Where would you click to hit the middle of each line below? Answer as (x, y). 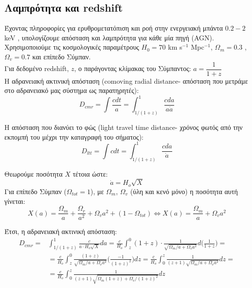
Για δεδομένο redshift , (37, 68)
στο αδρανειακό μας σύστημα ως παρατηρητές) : (72, 90)
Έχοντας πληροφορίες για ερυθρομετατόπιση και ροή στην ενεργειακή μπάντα (114, 28)
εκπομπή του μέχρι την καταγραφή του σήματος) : (74, 136)
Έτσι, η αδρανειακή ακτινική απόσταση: (61, 231)
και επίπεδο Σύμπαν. (62, 56)
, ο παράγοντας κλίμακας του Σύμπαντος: (133, 68)
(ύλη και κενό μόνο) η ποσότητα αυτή (184, 191)
